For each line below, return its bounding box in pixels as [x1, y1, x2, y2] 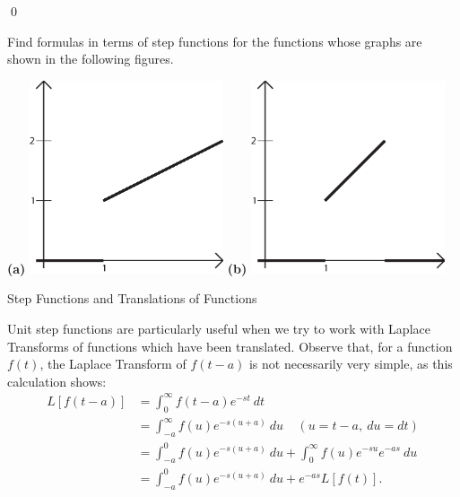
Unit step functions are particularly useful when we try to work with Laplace [7, 318, 430, 337]
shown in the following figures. [7, 49, 174, 68]
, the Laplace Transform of [39, 354, 187, 373]
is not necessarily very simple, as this [248, 354, 453, 373]
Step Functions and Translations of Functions [7, 289, 257, 308]
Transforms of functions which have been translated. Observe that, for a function [7, 336, 453, 355]
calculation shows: [7, 371, 107, 390]
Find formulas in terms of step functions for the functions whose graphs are [7, 31, 422, 50]
